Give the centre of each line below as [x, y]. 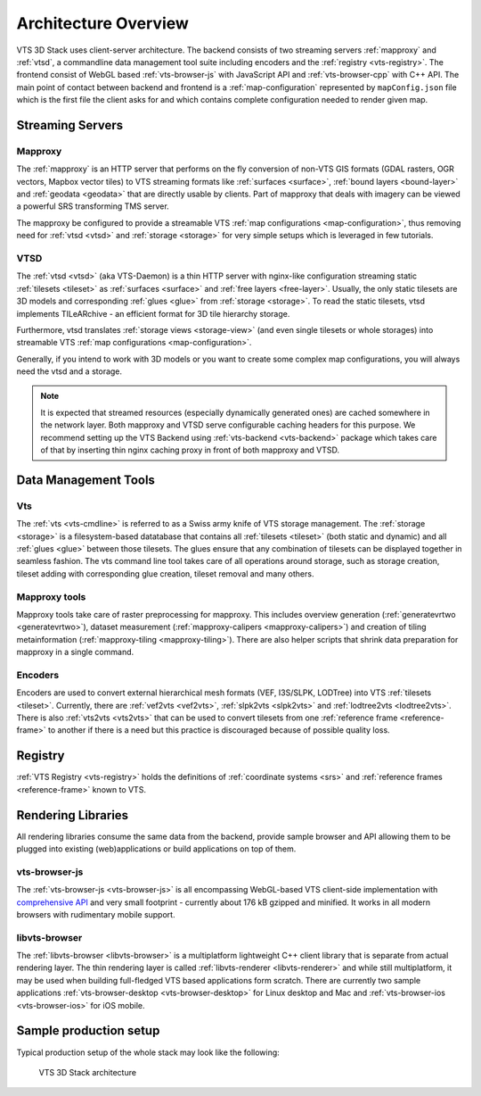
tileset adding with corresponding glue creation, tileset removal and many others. [165, 573]
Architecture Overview [102, 23]
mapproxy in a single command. [75, 652]
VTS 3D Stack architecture [88, 1072]
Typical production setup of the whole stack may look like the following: [148, 1052]
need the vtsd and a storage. [69, 371]
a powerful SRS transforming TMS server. [93, 206]
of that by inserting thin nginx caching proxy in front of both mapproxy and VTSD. [190, 450]
